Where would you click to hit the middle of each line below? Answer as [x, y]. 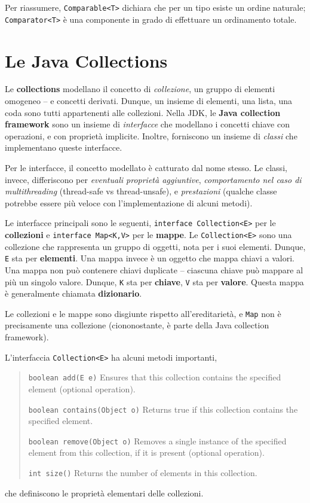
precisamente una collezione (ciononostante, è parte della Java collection [137, 325]
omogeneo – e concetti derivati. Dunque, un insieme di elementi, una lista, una [149, 101]
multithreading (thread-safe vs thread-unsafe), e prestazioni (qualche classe [141, 191]
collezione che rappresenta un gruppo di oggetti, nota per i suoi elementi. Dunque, [155, 246]
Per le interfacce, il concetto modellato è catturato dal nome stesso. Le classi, [146, 167]
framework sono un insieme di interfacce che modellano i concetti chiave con [147, 124]
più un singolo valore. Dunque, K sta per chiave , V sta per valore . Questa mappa [154, 281]
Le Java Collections [86, 60]
